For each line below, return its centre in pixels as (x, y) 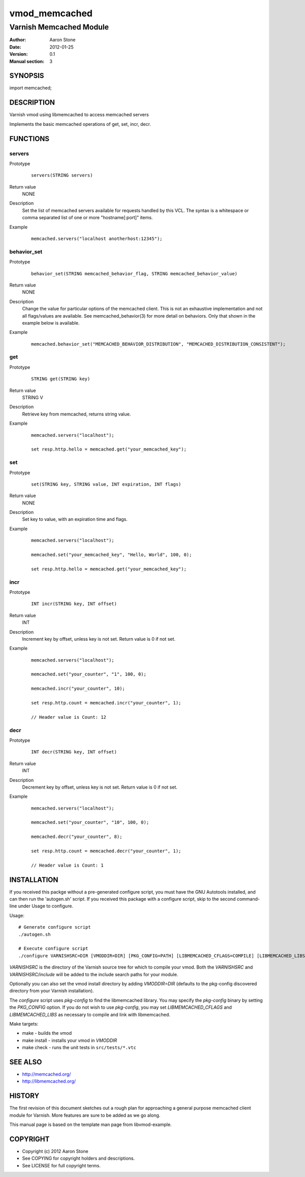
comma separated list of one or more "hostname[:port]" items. (87, 218)
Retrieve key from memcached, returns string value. (77, 414)
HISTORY (24, 1096)
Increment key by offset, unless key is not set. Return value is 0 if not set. (99, 639)
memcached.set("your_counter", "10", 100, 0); (90, 822)
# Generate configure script (55, 927)
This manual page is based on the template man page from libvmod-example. (91, 1124)
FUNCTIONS (29, 138)
